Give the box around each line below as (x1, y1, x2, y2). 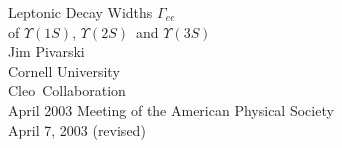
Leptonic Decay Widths (8, 2, 153, 22)
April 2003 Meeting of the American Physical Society (8, 99, 334, 120)
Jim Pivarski (8, 41, 85, 62)
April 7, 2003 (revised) (8, 119, 146, 140)
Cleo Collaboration (8, 80, 126, 101)
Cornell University (8, 60, 120, 81)
